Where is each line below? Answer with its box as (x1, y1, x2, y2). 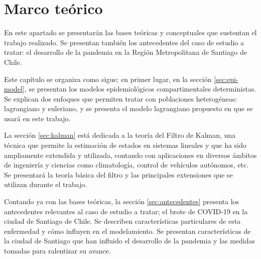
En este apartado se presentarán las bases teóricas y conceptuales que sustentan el (4, 27, 257, 38)
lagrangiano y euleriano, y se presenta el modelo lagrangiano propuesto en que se (4, 103, 253, 114)
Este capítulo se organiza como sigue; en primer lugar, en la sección (4, 73, 212, 84)
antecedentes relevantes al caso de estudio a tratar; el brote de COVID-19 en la (4, 206, 248, 216)
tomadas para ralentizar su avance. (4, 245, 111, 255)
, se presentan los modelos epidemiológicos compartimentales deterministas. (24, 83, 256, 94)
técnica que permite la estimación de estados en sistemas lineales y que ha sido (4, 140, 246, 150)
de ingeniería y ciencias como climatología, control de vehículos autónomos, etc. (4, 159, 249, 170)
